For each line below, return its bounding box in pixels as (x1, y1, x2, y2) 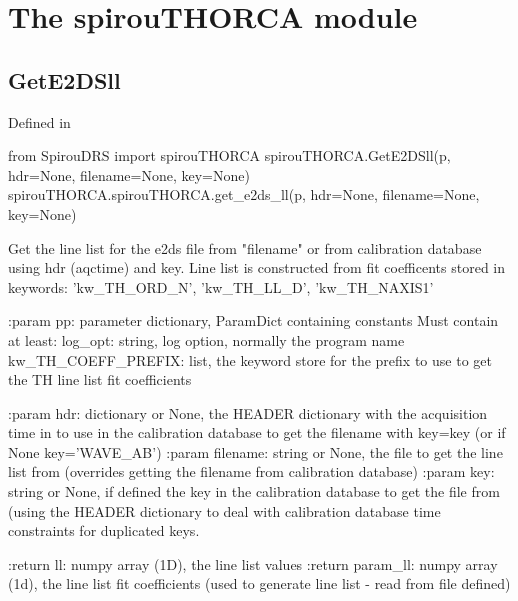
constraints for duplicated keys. (8, 520, 200, 541)
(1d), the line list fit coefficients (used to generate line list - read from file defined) (8, 573, 511, 594)
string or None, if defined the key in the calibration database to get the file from (8, 481, 500, 502)
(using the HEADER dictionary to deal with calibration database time (8, 500, 441, 521)
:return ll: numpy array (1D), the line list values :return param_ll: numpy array (8, 553, 498, 574)
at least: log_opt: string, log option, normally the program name (8, 329, 405, 350)
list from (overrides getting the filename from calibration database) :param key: (8, 461, 495, 482)
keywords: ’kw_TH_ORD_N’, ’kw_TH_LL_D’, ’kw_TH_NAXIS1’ (8, 276, 434, 297)
